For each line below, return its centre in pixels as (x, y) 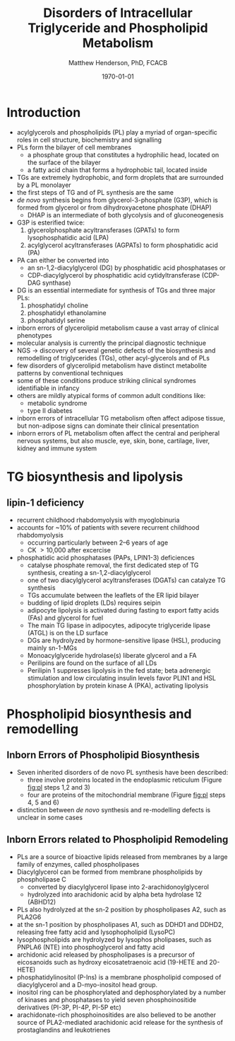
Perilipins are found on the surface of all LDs (92, 663)
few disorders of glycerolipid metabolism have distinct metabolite (112, 365)
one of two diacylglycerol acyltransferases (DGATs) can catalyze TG (127, 580)
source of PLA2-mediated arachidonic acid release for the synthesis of (120, 1022)
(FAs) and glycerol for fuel (65, 618)
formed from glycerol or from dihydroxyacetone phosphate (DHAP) (114, 207)
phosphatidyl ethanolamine (67, 312)
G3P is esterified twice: (51, 222)
